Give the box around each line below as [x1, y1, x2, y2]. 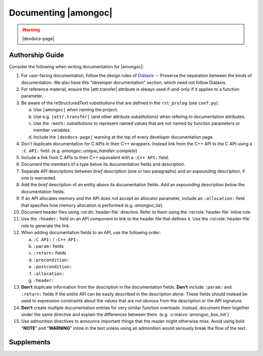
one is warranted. [21, 175, 56, 181]
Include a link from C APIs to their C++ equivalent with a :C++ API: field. [21, 154, 169, 160]
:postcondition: [33, 264, 73, 270]
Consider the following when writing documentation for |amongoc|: [9, 63, 144, 69]
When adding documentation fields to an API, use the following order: [21, 230, 161, 236]
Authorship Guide [9, 51, 64, 59]
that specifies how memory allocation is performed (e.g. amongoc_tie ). [21, 202, 164, 208]
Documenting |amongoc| [9, 7, 113, 18]
